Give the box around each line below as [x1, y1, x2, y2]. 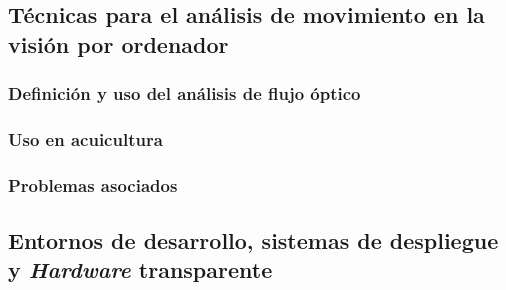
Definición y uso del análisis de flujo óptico [8, 81, 361, 106]
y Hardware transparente [8, 254, 273, 285]
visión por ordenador [8, 28, 229, 59]
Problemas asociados [8, 172, 178, 197]
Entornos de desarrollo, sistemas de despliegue [8, 225, 499, 256]
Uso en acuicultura [8, 126, 163, 151]
